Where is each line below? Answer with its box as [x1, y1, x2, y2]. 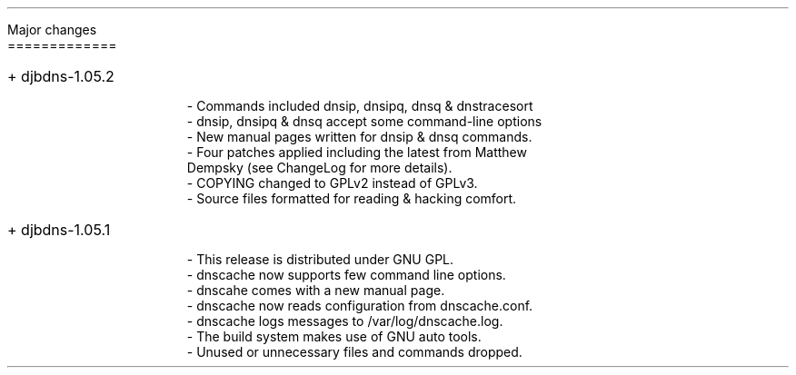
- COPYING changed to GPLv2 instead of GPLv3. [186, 175, 478, 191]
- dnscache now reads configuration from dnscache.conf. [186, 298, 533, 313]
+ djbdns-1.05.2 [7, 67, 114, 85]
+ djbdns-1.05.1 [7, 221, 111, 239]
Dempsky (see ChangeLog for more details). [186, 160, 453, 175]
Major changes [7, 22, 97, 37]
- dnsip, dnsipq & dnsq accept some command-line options [186, 113, 542, 129]
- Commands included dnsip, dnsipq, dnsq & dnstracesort [186, 98, 533, 113]
